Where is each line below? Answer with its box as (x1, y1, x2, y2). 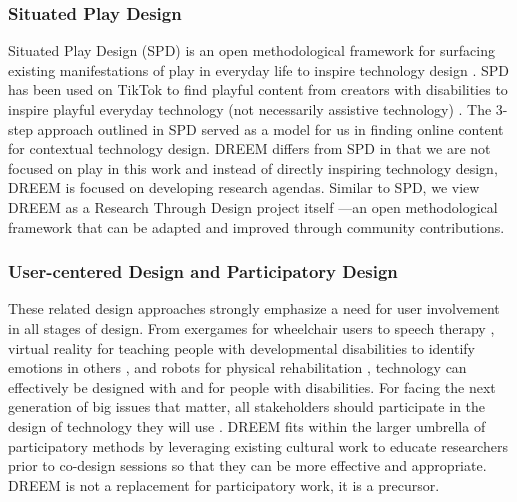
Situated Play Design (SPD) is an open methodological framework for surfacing (8, 40, 495, 61)
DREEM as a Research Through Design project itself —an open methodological (8, 196, 498, 217)
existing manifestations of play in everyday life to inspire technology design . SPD (8, 59, 509, 80)
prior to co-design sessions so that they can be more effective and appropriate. (8, 455, 487, 476)
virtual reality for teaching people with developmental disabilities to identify (8, 337, 475, 358)
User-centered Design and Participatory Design (8, 259, 398, 284)
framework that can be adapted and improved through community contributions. (8, 216, 505, 237)
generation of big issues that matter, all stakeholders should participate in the (8, 396, 486, 417)
